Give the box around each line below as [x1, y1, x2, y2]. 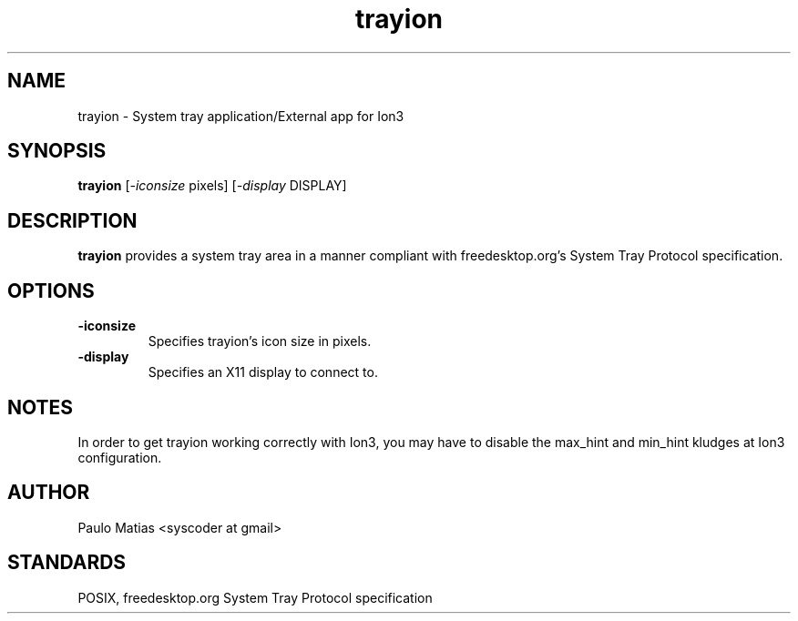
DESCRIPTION [7, 209, 138, 232]
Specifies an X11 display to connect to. [148, 364, 378, 381]
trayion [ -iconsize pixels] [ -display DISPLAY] [77, 178, 347, 194]
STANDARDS [7, 551, 127, 575]
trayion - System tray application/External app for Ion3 [77, 107, 404, 124]
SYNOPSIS [7, 139, 107, 163]
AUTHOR [7, 481, 90, 504]
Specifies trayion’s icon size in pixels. [148, 333, 372, 350]
